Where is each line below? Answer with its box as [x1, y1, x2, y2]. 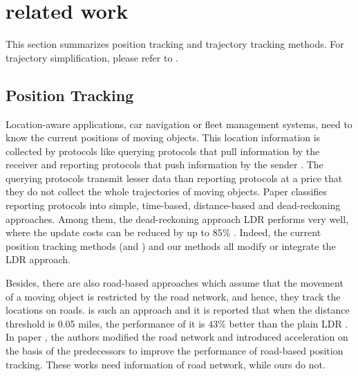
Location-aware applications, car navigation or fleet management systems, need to [6, 116, 352, 131]
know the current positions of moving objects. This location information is [6, 130, 321, 145]
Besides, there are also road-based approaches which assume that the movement [6, 276, 343, 290]
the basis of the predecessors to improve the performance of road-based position [6, 343, 343, 358]
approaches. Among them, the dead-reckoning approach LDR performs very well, [6, 211, 349, 226]
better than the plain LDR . [229, 316, 348, 330]
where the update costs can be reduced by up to [6, 225, 209, 240]
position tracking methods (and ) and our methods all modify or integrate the [6, 238, 336, 253]
